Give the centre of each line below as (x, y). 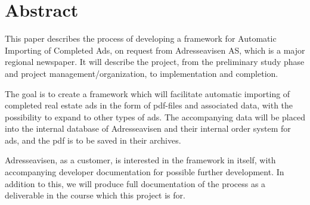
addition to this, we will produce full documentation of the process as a (135, 183)
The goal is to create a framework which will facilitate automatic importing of (148, 93)
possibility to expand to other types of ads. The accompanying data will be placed (155, 117)
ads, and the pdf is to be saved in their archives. (93, 140)
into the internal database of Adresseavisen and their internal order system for (148, 128)
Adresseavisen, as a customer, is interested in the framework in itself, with (140, 160)
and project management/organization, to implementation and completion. (142, 73)
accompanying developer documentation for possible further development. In (145, 172)
